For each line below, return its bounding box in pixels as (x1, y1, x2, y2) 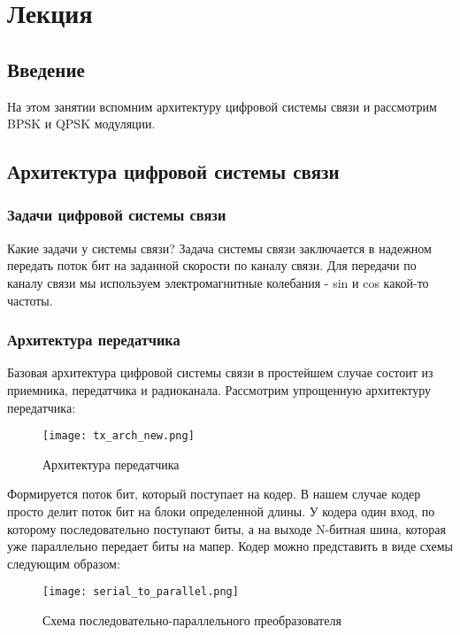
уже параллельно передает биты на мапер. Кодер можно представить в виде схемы (7, 537, 453, 555)
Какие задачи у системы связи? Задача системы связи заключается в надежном (7, 238, 432, 257)
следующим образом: (7, 554, 120, 572)
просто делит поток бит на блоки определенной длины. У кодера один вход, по (7, 501, 435, 520)
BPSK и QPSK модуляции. (7, 114, 156, 133)
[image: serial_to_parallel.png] (42, 585, 239, 599)
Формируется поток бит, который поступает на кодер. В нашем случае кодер (7, 484, 421, 503)
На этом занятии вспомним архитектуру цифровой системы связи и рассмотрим (7, 97, 437, 115)
